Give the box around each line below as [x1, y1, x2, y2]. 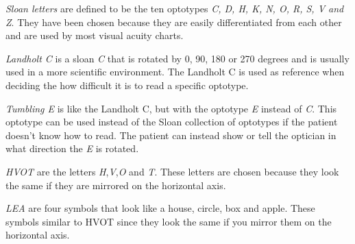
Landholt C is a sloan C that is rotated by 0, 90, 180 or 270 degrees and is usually [5, 51, 350, 65]
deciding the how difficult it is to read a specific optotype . [5, 77, 249, 92]
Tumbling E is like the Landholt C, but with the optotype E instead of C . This [5, 101, 337, 115]
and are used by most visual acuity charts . [5, 28, 184, 42]
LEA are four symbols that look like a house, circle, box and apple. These [5, 201, 315, 215]
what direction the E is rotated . [5, 141, 139, 156]
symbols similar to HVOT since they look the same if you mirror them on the [5, 214, 332, 228]
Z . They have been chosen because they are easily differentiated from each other [5, 14, 342, 29]
